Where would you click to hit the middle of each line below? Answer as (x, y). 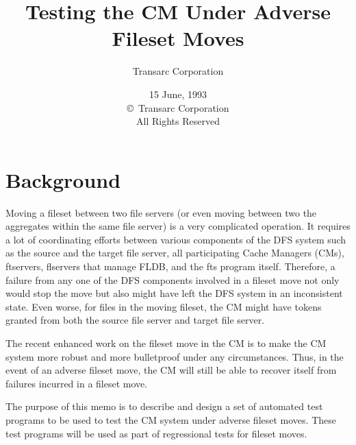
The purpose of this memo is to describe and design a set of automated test (164, 406)
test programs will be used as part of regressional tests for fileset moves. (156, 433)
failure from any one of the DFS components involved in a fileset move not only (173, 279)
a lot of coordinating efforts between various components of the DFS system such (176, 239)
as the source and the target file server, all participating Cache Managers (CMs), (175, 253)
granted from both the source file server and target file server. (135, 320)
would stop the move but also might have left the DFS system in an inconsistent (174, 293)
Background (63, 179)
